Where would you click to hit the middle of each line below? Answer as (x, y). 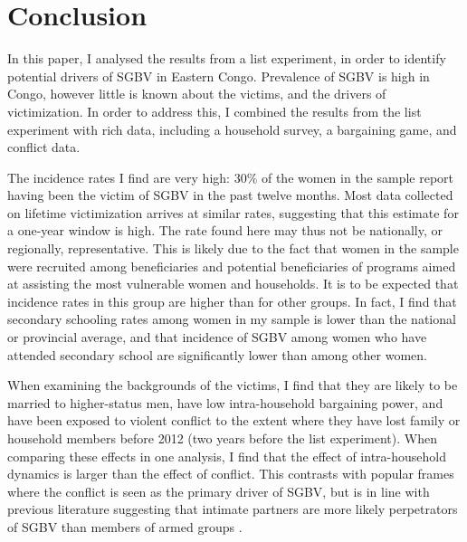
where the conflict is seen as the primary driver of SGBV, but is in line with (219, 491)
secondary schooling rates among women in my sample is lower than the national (232, 319)
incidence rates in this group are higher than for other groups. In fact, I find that (232, 301)
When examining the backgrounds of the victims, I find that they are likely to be (233, 385)
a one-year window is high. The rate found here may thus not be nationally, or (225, 230)
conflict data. (44, 147)
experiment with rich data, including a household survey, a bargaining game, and (232, 129)
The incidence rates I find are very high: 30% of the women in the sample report (231, 177)
